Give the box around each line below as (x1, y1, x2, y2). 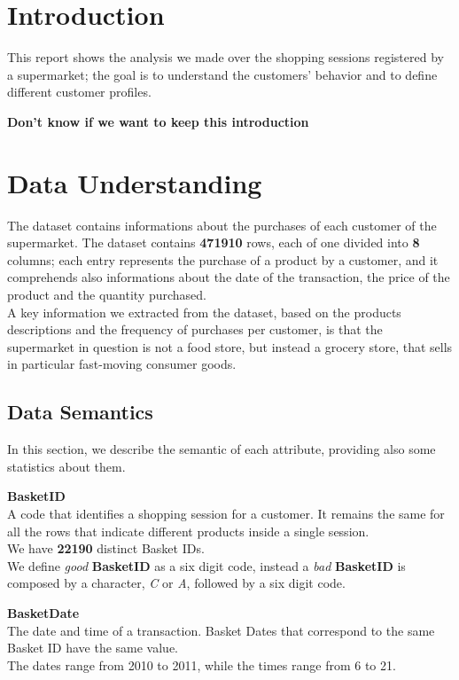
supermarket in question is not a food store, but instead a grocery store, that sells (7, 337, 453, 356)
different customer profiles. (7, 82, 152, 101)
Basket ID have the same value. (7, 638, 178, 657)
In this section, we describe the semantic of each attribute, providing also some (7, 440, 436, 458)
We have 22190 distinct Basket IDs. (7, 539, 205, 558)
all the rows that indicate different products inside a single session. (7, 521, 370, 540)
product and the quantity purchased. (7, 285, 206, 303)
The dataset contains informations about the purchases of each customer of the (7, 215, 437, 234)
